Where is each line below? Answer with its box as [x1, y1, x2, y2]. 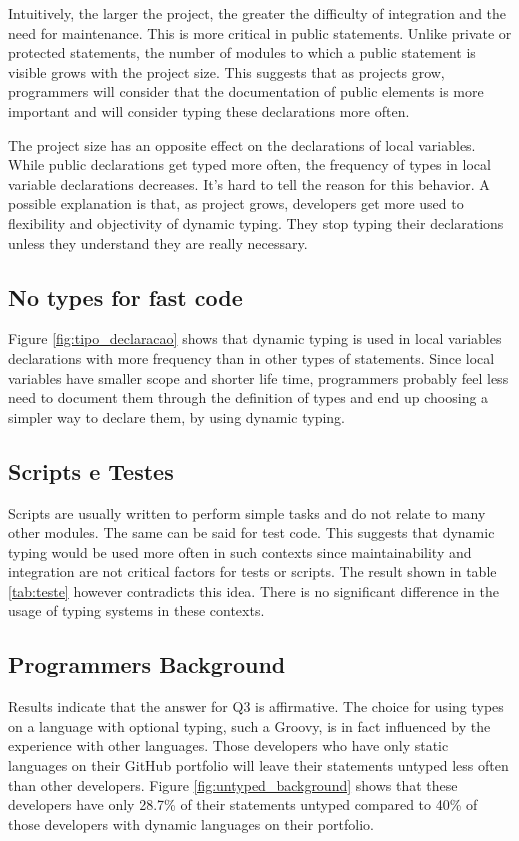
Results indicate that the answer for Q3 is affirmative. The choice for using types [8, 696, 504, 717]
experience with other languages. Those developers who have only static [8, 735, 449, 756]
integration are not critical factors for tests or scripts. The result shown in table [8, 561, 497, 582]
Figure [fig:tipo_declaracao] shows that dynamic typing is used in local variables [8, 328, 502, 349]
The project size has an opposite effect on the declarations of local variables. [8, 134, 476, 155]
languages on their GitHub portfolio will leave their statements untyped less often [8, 755, 509, 776]
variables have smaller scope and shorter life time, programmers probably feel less [8, 367, 509, 388]
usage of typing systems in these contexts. [8, 600, 265, 621]
